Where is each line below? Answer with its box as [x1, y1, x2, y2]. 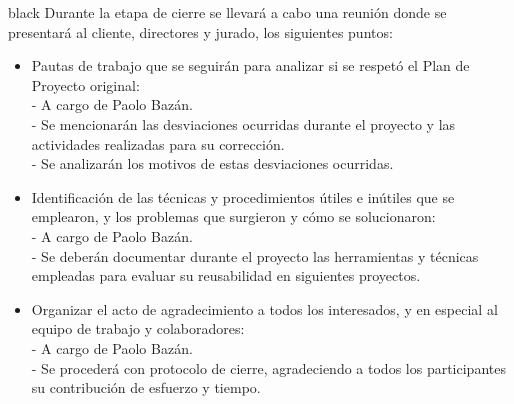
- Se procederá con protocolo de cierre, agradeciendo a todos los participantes [31, 357, 506, 378]
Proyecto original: [31, 74, 140, 95]
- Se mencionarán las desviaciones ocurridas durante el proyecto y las [31, 113, 456, 134]
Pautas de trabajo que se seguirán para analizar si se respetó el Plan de [31, 55, 470, 76]
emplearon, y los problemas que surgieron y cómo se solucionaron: [31, 206, 436, 227]
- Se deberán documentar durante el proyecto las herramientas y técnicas [31, 245, 479, 266]
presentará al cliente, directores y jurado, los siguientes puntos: [8, 21, 393, 42]
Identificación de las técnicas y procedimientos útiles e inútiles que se [31, 186, 455, 207]
